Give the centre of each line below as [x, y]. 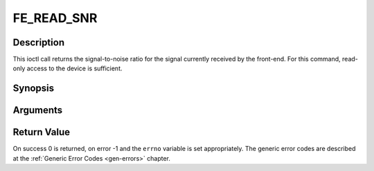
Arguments [38, 110]
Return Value [42, 132]
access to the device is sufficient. [74, 68]
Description [39, 42]
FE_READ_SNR [55, 18]
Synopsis [34, 89]
